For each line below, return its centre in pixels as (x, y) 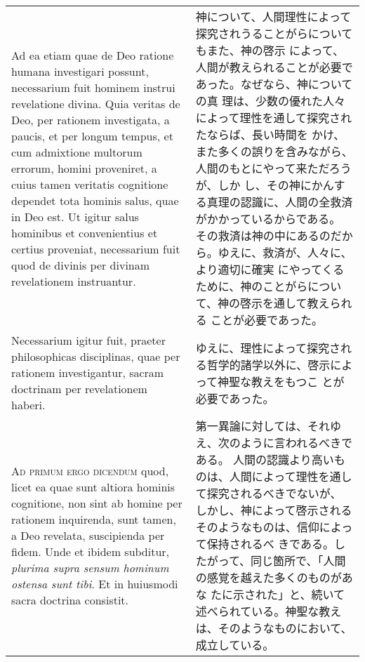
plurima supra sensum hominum (90, 567)
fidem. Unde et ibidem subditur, (91, 551)
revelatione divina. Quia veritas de (96, 103)
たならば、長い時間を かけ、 (270, 134)
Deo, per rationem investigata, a (91, 119)
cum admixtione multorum (77, 152)
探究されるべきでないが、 (274, 493)
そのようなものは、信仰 (257, 527)
